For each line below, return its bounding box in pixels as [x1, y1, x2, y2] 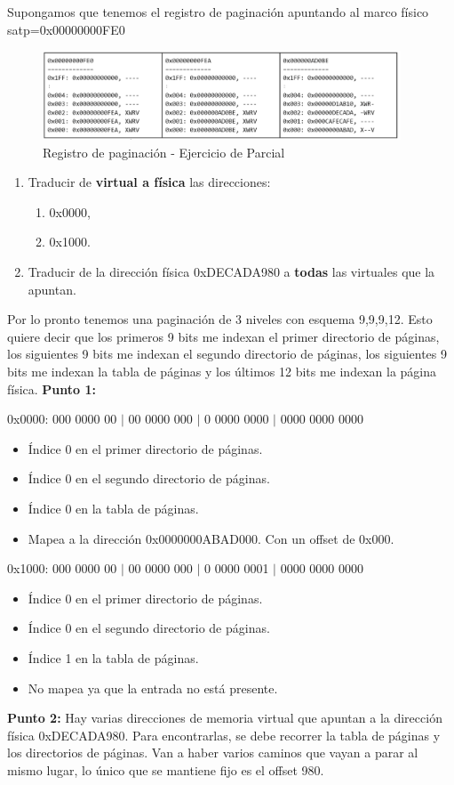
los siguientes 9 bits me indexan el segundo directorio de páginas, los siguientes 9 [7, 344, 448, 363]
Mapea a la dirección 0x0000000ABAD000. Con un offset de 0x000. [28, 529, 394, 547]
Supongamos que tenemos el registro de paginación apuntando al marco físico [7, 3, 429, 20]
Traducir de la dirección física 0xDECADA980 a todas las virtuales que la [28, 263, 435, 281]
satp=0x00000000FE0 [7, 20, 125, 38]
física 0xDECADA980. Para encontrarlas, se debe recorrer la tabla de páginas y [7, 725, 441, 744]
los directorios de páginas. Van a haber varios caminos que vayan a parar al [7, 743, 418, 762]
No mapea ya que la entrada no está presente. [28, 678, 278, 697]
